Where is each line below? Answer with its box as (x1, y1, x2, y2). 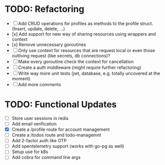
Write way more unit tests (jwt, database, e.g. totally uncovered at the (18, 70, 161, 76)
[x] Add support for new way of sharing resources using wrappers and (11, 31, 156, 37)
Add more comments (18, 81, 61, 87)
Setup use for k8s (11, 149, 49, 155)
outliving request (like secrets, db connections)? (11, 53, 110, 58)
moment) (11, 75, 31, 81)
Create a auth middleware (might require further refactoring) (18, 64, 142, 70)
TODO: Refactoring (4, 3, 85, 15)
